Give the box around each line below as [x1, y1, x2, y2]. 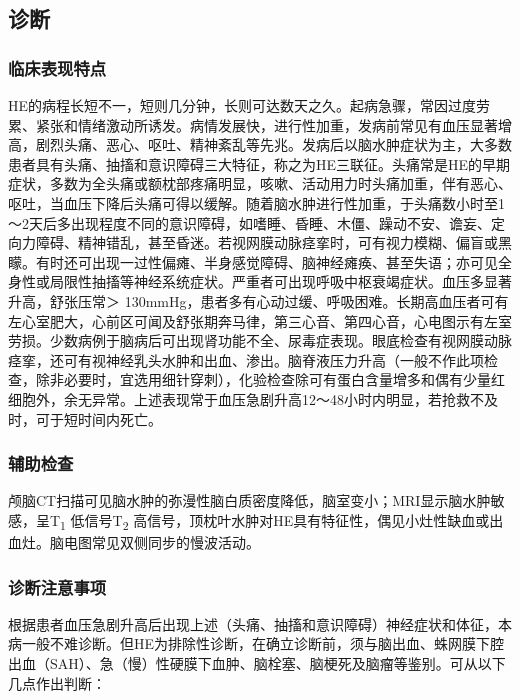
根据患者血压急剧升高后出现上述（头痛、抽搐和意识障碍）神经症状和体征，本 [8, 613, 512, 634]
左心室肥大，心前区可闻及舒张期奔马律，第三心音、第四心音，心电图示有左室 [8, 310, 512, 331]
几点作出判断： [8, 672, 106, 693]
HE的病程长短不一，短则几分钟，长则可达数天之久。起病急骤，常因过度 [8, 95, 477, 115]
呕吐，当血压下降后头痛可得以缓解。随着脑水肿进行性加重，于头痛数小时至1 [8, 192, 505, 213]
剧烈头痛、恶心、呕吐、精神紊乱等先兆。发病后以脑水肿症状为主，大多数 [35, 134, 512, 155]
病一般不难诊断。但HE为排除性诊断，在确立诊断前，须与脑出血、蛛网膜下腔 [8, 633, 505, 654]
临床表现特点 [8, 55, 107, 80]
